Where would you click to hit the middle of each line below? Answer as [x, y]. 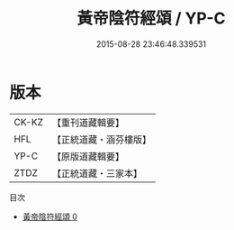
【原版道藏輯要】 [88, 156]
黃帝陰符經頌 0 [50, 216]
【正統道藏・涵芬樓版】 [101, 139]
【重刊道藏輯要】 [88, 123]
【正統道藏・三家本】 [97, 173]
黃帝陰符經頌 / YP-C [151, 18]
